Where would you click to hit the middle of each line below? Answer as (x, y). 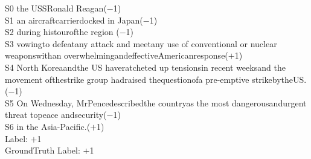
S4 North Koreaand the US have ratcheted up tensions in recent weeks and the (145, 67)
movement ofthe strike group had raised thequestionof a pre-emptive (127, 79)
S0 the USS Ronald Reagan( (56, 8)
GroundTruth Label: (43, 150)
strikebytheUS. (279, 79)
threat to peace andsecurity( (56, 115)
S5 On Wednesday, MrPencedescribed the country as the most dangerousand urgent (156, 102)
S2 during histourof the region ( (62, 32)
